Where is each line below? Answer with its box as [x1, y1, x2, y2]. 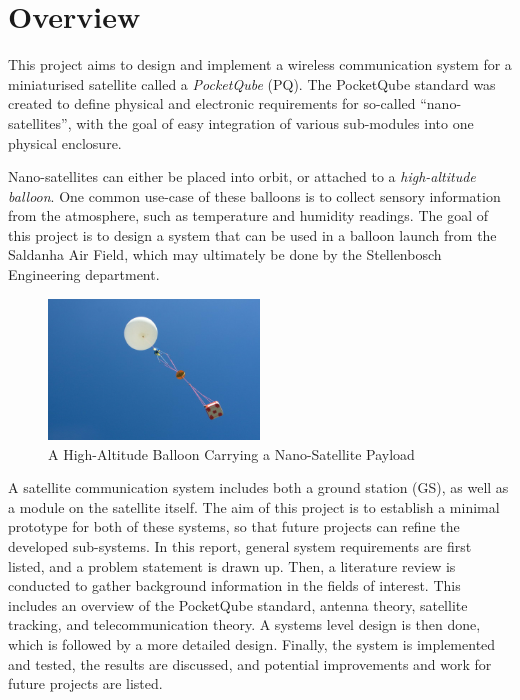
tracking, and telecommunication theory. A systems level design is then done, [8, 614, 481, 635]
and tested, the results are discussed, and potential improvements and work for [8, 653, 492, 674]
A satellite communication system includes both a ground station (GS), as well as [8, 477, 509, 498]
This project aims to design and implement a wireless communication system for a [8, 54, 512, 75]
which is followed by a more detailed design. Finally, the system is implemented [8, 633, 496, 654]
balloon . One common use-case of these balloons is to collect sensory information [8, 185, 501, 206]
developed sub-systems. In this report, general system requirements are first [8, 535, 472, 556]
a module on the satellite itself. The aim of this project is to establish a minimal [8, 496, 500, 517]
